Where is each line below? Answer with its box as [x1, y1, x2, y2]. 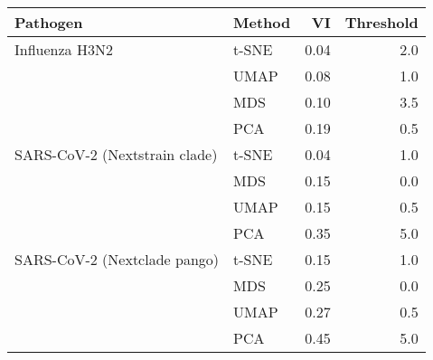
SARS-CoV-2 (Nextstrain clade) [14, 144, 218, 165]
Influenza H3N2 [14, 39, 113, 60]
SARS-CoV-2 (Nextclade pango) [14, 249, 220, 270]
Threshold [344, 12, 419, 33]
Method [233, 12, 291, 33]
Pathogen [14, 12, 83, 33]
